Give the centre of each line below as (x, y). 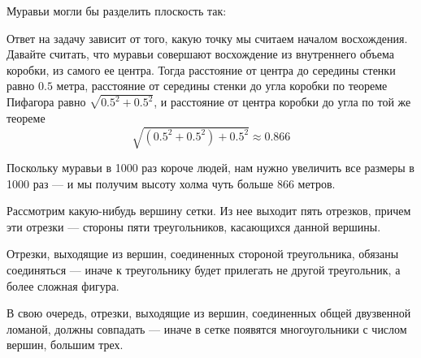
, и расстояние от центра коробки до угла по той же (282, 102)
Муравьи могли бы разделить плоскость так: (117, 11)
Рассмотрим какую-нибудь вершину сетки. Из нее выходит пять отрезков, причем (209, 211)
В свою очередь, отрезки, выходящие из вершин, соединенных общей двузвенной (209, 313)
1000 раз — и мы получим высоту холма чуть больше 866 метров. (171, 183)
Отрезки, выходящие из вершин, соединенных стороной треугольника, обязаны (203, 254)
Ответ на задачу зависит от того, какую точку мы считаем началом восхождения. (207, 38)
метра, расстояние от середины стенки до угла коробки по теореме (222, 86)
